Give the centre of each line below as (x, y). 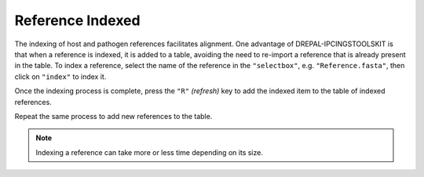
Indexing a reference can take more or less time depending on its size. (149, 152)
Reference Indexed (77, 20)
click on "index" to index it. (60, 76)
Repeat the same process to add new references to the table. (113, 116)
